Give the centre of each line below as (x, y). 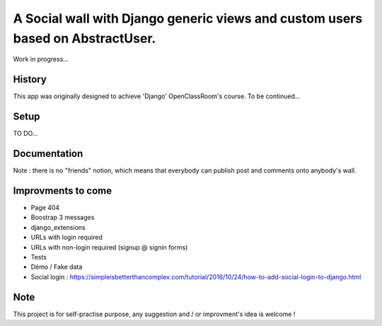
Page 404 (45, 207)
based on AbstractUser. (85, 38)
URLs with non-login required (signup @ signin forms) (109, 247)
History (30, 80)
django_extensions (58, 227)
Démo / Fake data (57, 267)
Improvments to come (63, 191)
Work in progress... (41, 59)
